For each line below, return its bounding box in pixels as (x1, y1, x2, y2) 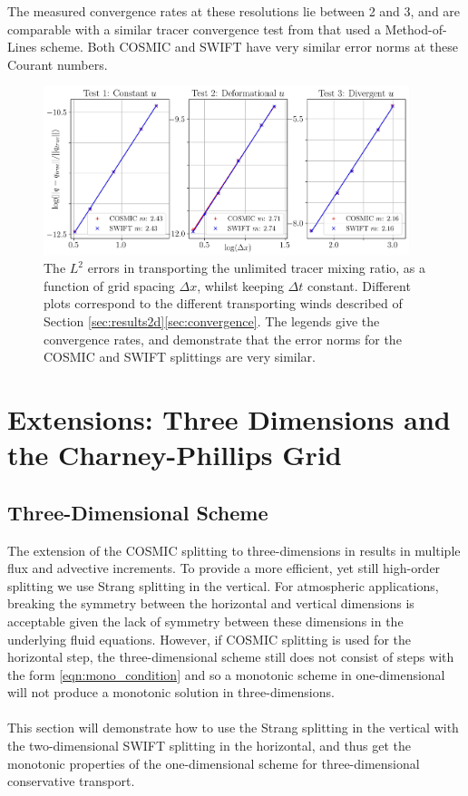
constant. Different (307, 276, 411, 295)
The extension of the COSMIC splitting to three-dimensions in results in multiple (7, 540, 461, 559)
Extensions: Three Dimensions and (7, 400, 451, 437)
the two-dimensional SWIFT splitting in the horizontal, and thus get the (7, 736, 411, 755)
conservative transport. (7, 772, 135, 791)
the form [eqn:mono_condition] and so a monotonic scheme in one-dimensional (7, 665, 445, 684)
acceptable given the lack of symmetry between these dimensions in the (7, 611, 404, 630)
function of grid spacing (44, 276, 175, 295)
